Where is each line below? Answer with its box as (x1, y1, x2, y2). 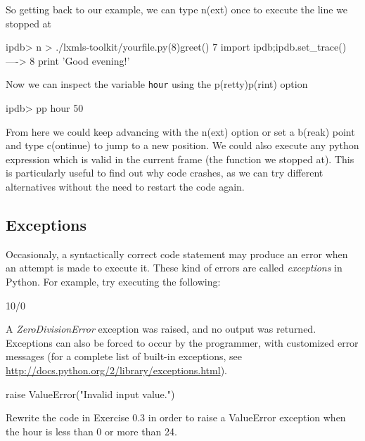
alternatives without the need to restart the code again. (6, 179, 245, 193)
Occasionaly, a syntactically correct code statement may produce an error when (6, 246, 348, 261)
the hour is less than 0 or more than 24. (6, 423, 177, 438)
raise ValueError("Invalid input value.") (6, 386, 175, 401)
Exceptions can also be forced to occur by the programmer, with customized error (6, 335, 359, 350)
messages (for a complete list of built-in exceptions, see (6, 349, 243, 364)
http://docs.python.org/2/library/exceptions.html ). (6, 362, 227, 377)
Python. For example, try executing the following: (6, 274, 221, 288)
